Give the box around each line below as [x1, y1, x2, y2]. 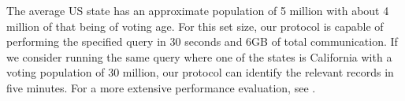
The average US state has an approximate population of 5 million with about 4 [6, 2, 389, 18]
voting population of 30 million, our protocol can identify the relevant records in [6, 64, 394, 80]
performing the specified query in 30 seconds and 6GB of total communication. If [6, 33, 398, 50]
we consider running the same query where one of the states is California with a [6, 48, 392, 65]
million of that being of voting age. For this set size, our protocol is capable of [6, 17, 384, 34]
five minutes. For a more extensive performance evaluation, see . [6, 79, 316, 95]
